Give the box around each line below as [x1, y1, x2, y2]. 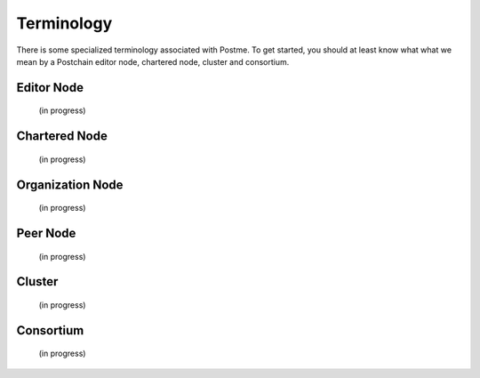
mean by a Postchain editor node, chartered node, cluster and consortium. [16, 56, 290, 67]
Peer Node [16, 225, 76, 240]
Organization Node [16, 177, 124, 192]
